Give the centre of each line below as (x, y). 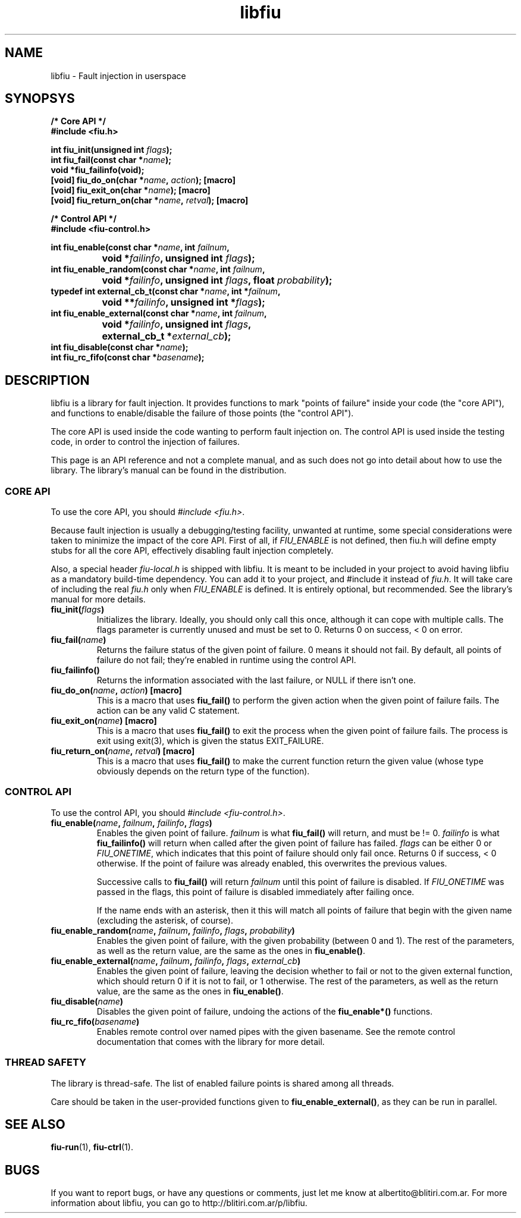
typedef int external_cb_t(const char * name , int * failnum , (166, 291)
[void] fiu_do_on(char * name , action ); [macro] (143, 180)
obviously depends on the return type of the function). (203, 771)
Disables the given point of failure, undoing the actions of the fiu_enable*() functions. (265, 1011)
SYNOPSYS (40, 99)
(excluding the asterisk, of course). (165, 920)
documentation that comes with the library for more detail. (211, 1041)
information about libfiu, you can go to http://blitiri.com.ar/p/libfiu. (179, 1203)
